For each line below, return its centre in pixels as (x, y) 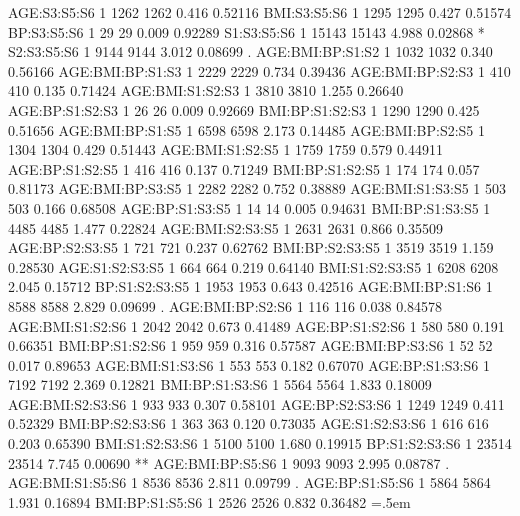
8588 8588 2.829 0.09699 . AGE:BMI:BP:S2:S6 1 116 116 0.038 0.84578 (225, 305)
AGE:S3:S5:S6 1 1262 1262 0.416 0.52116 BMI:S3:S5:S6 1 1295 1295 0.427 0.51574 (260, 12)
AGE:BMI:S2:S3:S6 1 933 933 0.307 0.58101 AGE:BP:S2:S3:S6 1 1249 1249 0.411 (256, 403)
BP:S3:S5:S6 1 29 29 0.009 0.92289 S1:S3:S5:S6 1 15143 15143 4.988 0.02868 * (246, 31)
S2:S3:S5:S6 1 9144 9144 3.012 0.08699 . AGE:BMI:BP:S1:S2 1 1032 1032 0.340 (250, 51)
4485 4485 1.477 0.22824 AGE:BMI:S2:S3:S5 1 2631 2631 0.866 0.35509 (225, 227)
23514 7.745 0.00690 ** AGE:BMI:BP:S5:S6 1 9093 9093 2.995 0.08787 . (229, 462)
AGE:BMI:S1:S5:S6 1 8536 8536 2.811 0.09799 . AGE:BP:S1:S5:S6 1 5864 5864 (249, 482)
